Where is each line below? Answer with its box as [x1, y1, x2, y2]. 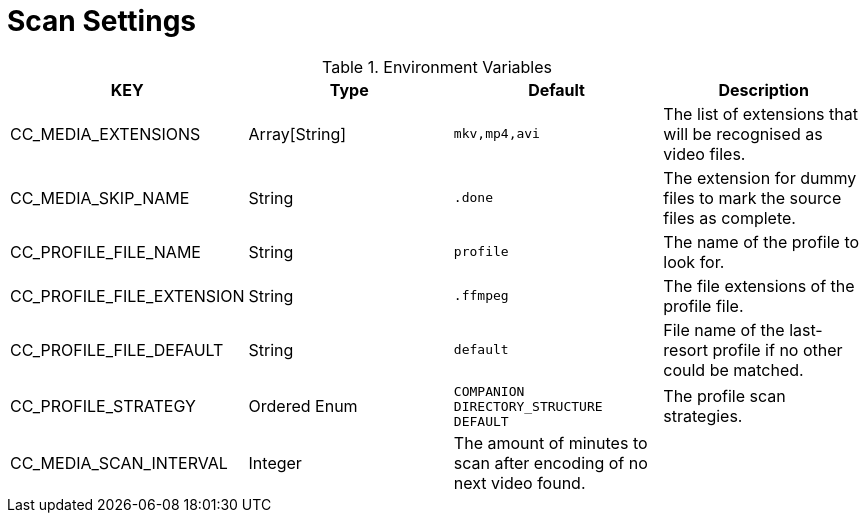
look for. [663, 251, 725, 272]
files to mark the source [663, 187, 842, 208]
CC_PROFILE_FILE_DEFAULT [10, 339, 224, 360]
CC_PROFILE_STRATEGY [10, 396, 196, 417]
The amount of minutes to [453, 432, 648, 453]
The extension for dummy [663, 167, 857, 188]
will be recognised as [663, 123, 823, 144]
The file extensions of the [663, 275, 855, 296]
